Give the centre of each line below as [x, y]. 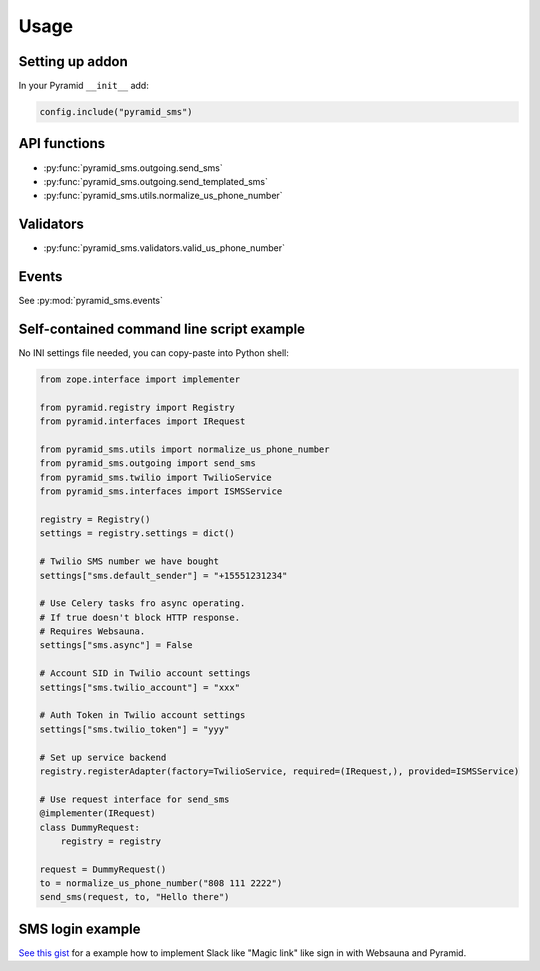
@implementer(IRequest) [98, 813]
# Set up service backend [103, 757]
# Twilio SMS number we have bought [129, 561]
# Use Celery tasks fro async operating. [142, 603]
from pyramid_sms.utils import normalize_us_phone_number [184, 449]
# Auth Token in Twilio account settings [142, 715]
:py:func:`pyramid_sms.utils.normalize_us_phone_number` [163, 196]
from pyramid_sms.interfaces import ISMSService [161, 491]
